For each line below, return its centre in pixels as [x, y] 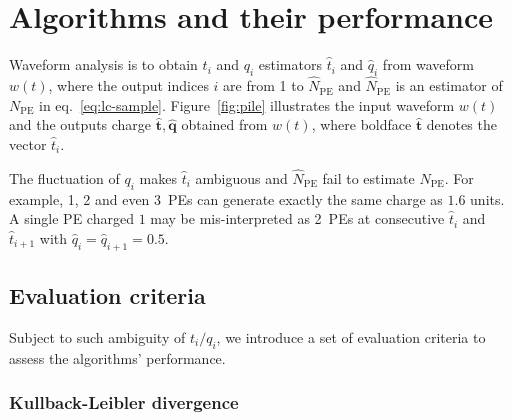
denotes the [461, 124]
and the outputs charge [80, 124]
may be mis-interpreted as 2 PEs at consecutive [297, 218]
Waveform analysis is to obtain [103, 64]
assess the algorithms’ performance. [117, 357]
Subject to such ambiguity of [97, 336]
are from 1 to [263, 85]
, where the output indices [128, 85]
